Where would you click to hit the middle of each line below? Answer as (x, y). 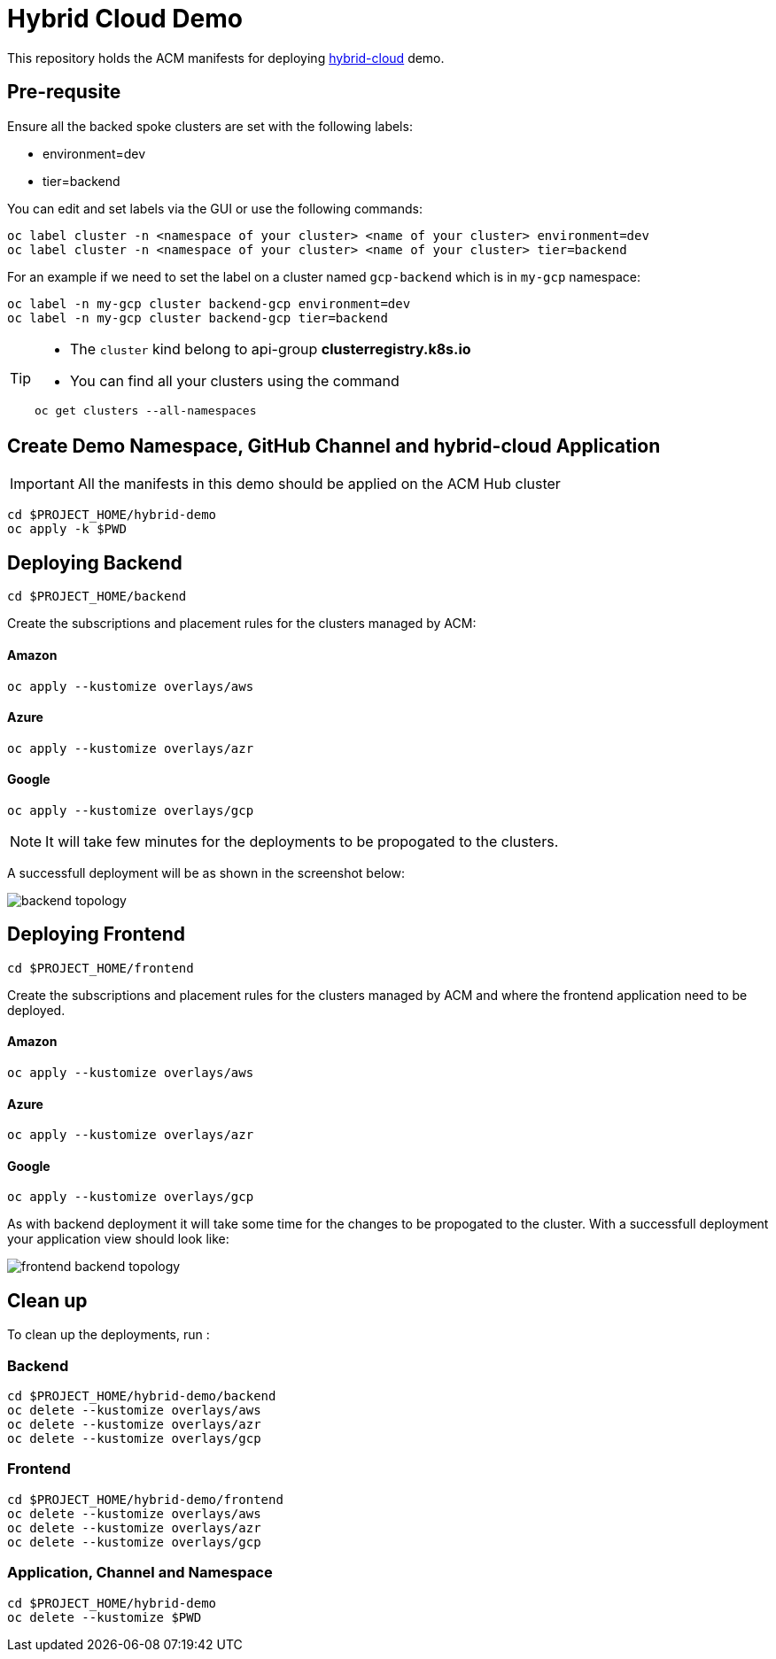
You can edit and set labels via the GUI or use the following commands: (215, 208)
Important (42, 484)
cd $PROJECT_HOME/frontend (101, 968)
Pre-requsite (64, 92)
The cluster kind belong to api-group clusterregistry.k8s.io (271, 349)
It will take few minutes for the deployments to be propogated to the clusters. (302, 841)
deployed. (36, 1010)
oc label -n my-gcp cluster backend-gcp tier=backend (198, 318)
